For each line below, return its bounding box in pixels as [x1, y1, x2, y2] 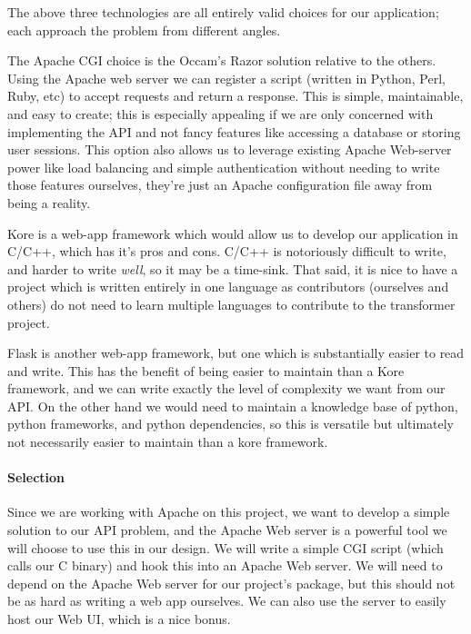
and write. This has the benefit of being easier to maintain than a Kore [7, 361, 405, 380]
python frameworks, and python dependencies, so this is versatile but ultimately [7, 414, 454, 433]
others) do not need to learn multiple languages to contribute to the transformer [7, 294, 456, 313]
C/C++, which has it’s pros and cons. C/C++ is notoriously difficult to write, [7, 242, 446, 261]
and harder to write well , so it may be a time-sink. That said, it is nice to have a [7, 259, 458, 278]
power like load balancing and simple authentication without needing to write [7, 157, 440, 176]
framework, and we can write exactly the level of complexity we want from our [7, 379, 446, 398]
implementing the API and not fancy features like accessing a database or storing [7, 122, 461, 141]
